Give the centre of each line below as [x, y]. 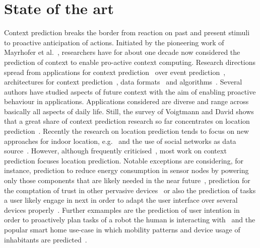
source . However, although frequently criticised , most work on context [115, 151]
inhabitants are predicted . [46, 239]
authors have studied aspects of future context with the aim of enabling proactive [130, 91]
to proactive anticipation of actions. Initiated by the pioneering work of [114, 42]
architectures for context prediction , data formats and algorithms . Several [123, 82]
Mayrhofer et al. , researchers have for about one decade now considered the [122, 52]
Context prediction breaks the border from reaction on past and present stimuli [127, 32]
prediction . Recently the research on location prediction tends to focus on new [126, 131]
